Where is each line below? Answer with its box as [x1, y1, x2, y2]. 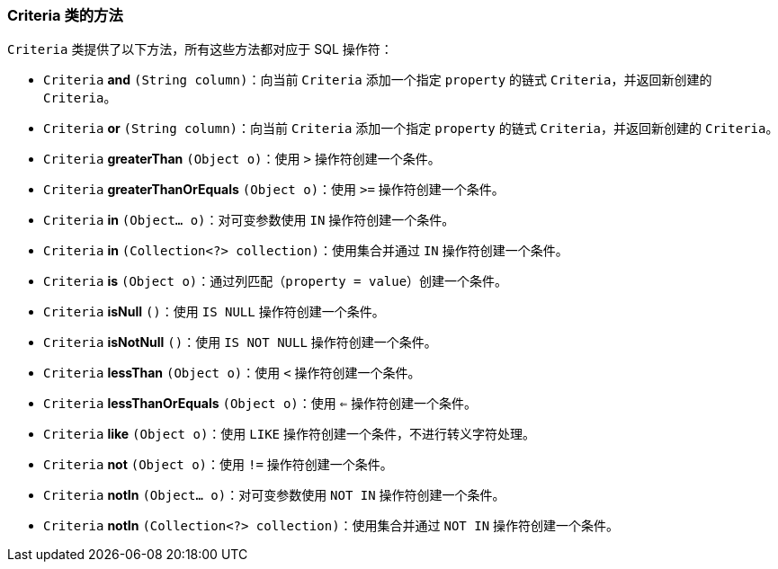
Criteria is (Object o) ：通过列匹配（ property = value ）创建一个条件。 [43, 273, 508, 289]
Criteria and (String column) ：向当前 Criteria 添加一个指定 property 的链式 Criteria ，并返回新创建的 [43, 72, 712, 88]
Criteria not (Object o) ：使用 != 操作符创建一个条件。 [43, 457, 393, 473]
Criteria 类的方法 [7, 6, 123, 24]
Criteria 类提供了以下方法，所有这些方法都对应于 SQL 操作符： [7, 41, 393, 58]
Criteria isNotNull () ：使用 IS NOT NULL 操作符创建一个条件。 [43, 334, 437, 351]
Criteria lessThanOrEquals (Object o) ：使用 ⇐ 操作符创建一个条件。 [43, 396, 478, 412]
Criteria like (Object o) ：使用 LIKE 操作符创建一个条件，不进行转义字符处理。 [43, 426, 535, 442]
